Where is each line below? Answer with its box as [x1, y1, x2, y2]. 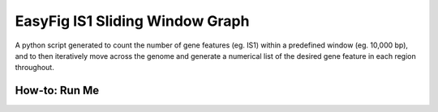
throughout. [15, 63, 54, 73]
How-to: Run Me [15, 84, 100, 97]
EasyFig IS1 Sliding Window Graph [15, 12, 250, 30]
